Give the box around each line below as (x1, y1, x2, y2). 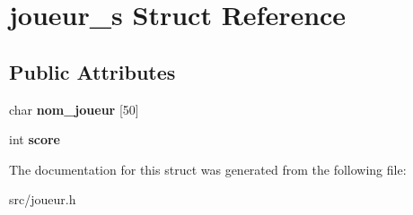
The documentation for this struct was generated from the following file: (9, 159, 407, 178)
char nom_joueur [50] (9, 99, 139, 118)
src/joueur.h (9, 190, 76, 209)
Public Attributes (9, 57, 176, 85)
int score (9, 130, 60, 149)
